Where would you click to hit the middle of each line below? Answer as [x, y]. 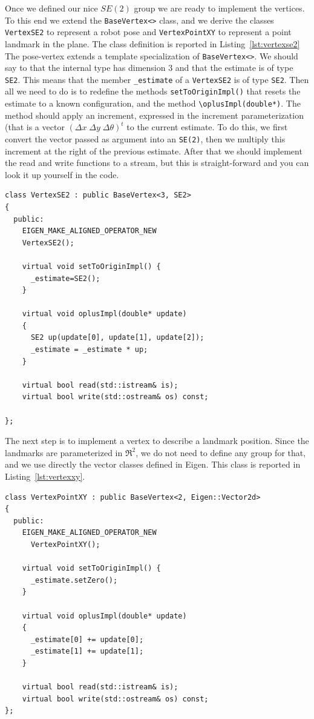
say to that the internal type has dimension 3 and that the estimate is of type [149, 68]
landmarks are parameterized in [64, 452]
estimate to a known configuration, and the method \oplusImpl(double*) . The [153, 103]
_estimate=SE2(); [65, 278]
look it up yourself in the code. [62, 174]
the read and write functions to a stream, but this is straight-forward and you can [157, 163]
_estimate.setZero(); [74, 580]
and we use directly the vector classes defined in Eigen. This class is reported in [153, 464]
